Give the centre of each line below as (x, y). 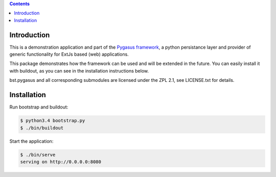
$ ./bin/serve (38, 154)
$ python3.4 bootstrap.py (53, 121)
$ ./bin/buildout (42, 128)
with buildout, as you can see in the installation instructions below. (79, 71)
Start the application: (31, 141)
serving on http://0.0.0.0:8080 (61, 162)
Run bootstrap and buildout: (39, 107)
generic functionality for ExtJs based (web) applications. (69, 54)
